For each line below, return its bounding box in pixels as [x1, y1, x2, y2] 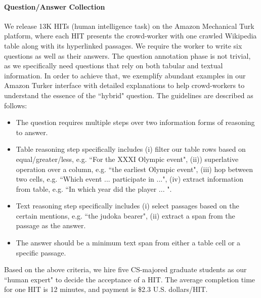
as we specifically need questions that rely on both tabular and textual [4, 60, 223, 71]
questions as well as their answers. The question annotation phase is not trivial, [4, 50, 251, 61]
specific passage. [16, 247, 66, 258]
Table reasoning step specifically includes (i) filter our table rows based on [16, 144, 246, 154]
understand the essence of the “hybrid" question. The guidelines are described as [4, 90, 253, 100]
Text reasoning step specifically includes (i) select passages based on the [16, 200, 239, 211]
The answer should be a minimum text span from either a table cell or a [16, 237, 241, 248]
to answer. [16, 126, 48, 137]
